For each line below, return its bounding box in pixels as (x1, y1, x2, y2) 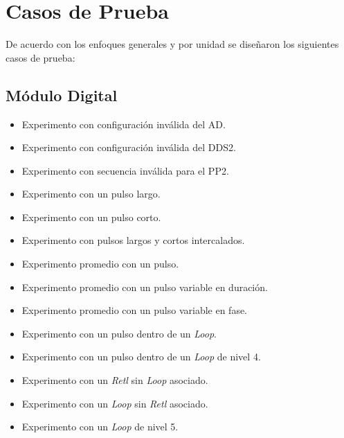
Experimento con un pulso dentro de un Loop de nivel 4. (21, 349, 261, 364)
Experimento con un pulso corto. (21, 209, 161, 224)
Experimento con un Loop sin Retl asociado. (21, 396, 208, 410)
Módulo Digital (6, 84, 118, 105)
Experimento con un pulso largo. (21, 186, 161, 201)
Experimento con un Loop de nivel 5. (21, 419, 179, 434)
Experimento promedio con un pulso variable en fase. (21, 303, 248, 317)
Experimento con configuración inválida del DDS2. (21, 140, 236, 155)
